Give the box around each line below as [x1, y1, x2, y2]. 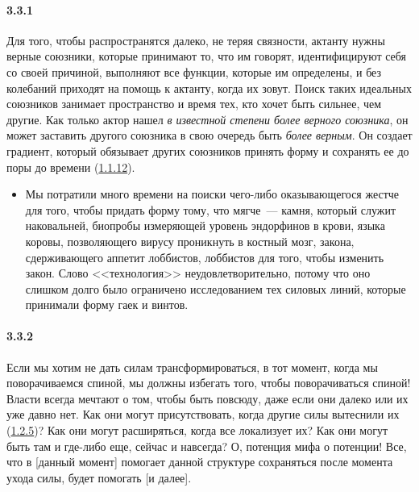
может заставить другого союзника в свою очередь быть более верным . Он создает [6, 127, 413, 144]
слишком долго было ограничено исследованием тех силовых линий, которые [25, 280, 406, 297]
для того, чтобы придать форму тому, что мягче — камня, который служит [25, 201, 396, 218]
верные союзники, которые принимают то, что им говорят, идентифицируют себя [6, 48, 406, 65]
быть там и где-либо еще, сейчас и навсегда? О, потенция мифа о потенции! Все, [6, 437, 407, 454]
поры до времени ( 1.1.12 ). [6, 158, 135, 175]
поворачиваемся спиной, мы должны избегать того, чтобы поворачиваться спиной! [6, 374, 411, 391]
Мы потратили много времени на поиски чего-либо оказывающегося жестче [25, 186, 400, 202]
